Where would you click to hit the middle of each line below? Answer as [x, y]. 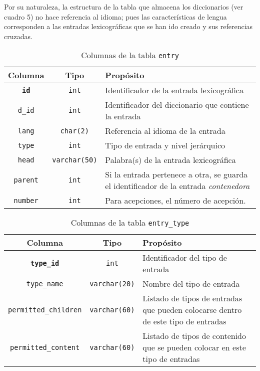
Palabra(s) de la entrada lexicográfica [170, 160]
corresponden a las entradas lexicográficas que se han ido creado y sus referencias [128, 26]
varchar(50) [75, 160]
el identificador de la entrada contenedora [177, 186]
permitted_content [45, 347]
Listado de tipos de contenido [194, 336]
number [26, 200]
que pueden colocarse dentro [192, 310]
